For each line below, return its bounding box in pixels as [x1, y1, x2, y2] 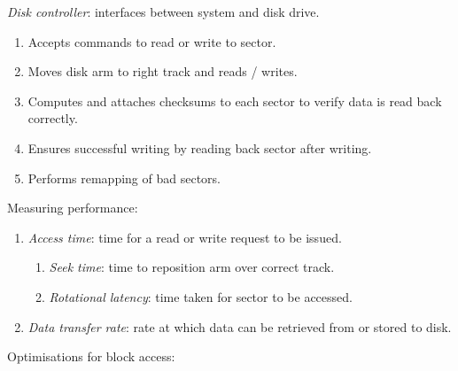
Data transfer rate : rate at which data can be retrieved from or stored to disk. [27, 317, 452, 336]
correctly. [27, 109, 78, 128]
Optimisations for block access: [7, 347, 175, 366]
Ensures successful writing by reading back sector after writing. [27, 138, 372, 157]
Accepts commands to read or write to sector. [27, 32, 276, 50]
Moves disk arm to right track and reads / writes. [27, 62, 298, 81]
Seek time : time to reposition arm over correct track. [49, 258, 335, 276]
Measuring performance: [7, 198, 138, 217]
